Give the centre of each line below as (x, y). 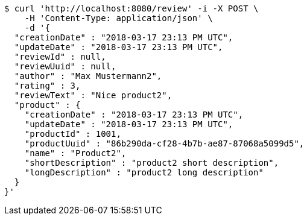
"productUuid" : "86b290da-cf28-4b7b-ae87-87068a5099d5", (164, 143)
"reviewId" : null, (60, 57)
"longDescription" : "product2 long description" (144, 172)
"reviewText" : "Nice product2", (93, 95)
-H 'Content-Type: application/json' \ (119, 18)
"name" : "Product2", (75, 153)
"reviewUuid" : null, (65, 66)
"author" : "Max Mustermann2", (88, 76)
